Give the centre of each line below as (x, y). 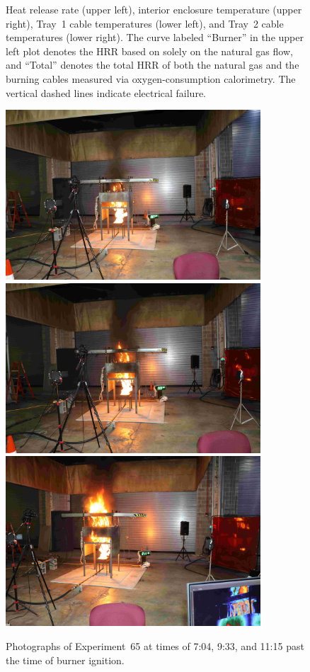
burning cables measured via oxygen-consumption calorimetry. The (151, 78)
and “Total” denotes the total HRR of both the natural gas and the (153, 65)
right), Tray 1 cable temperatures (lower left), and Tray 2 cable (145, 23)
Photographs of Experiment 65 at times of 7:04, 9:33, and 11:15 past (155, 645)
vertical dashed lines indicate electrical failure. (106, 92)
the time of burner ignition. (65, 660)
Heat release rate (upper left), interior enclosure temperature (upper (154, 9)
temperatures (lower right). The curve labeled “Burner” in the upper (155, 37)
